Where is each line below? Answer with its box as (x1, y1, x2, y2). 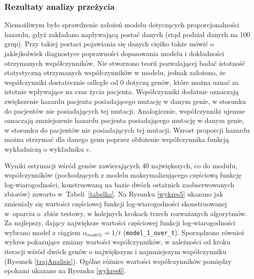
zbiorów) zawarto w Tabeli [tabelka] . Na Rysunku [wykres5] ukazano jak (4, 189, 223, 199)
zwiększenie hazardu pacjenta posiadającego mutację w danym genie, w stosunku (4, 96, 246, 106)
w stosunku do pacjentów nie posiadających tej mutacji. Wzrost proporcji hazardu (4, 124, 250, 135)
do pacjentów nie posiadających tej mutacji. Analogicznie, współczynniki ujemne (4, 105, 245, 116)
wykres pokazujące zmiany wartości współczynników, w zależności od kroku (4, 237, 231, 247)
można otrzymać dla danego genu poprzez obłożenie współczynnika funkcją (4, 134, 229, 144)
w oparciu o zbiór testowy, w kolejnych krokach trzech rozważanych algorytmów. (4, 208, 247, 218)
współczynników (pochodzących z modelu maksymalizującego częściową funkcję (4, 170, 241, 180)
